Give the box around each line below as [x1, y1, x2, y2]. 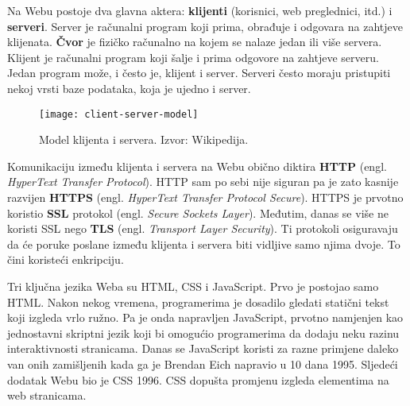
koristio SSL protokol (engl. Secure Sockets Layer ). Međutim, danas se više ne [7, 204, 389, 221]
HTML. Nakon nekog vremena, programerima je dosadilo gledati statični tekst [7, 293, 389, 310]
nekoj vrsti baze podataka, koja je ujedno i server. [7, 79, 251, 96]
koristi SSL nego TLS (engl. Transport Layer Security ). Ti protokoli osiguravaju [7, 220, 398, 237]
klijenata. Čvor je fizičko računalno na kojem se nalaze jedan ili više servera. [7, 33, 382, 50]
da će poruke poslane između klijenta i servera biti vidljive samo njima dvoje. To [7, 235, 400, 252]
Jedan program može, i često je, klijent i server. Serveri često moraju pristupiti [7, 64, 391, 81]
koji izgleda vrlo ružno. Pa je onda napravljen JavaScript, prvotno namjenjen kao [7, 309, 404, 326]
